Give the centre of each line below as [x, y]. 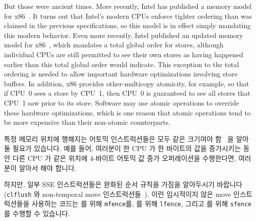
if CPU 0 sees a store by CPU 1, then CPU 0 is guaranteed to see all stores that [127, 93]
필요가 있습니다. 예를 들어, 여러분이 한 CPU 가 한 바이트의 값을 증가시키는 [127, 148]
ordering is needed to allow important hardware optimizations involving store [121, 74]
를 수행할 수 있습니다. [37, 213]
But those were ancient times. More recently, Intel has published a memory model [128, 6]
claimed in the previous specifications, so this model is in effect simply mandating [128, 25]
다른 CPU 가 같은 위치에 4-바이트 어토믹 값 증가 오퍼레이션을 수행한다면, [124, 158]
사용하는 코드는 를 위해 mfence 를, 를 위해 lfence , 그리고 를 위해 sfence [142, 203]
